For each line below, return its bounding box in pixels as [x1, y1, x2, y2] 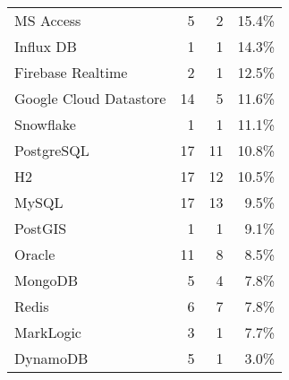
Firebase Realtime [14, 62, 128, 82]
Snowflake [14, 114, 76, 134]
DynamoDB [14, 348, 89, 368]
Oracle [14, 244, 55, 264]
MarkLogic [14, 322, 81, 342]
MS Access [14, 10, 81, 30]
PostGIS [14, 218, 67, 238]
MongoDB [14, 270, 79, 290]
